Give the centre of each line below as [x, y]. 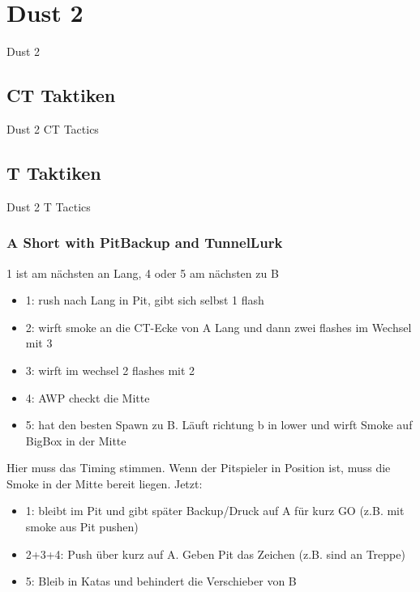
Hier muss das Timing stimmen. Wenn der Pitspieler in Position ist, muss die [199, 468]
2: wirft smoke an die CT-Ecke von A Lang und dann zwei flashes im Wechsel [219, 327]
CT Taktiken [61, 95]
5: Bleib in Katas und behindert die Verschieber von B [161, 581]
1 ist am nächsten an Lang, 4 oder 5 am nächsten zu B [143, 273]
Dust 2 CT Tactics [53, 128]
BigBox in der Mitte [76, 440]
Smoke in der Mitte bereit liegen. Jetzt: [105, 483]
